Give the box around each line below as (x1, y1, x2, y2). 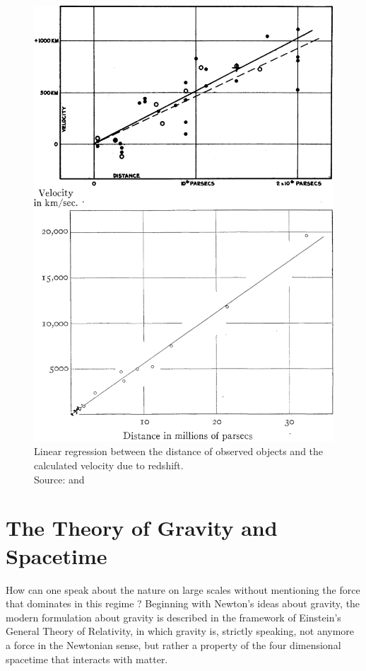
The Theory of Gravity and (6, 513, 278, 542)
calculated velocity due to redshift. (34, 458, 184, 473)
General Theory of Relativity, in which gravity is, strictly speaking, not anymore (6, 624, 355, 638)
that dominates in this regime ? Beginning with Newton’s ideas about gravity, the (6, 596, 360, 611)
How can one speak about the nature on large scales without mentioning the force (6, 582, 360, 597)
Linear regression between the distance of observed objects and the (34, 444, 324, 459)
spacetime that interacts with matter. (6, 651, 168, 666)
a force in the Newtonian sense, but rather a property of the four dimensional (6, 637, 341, 652)
